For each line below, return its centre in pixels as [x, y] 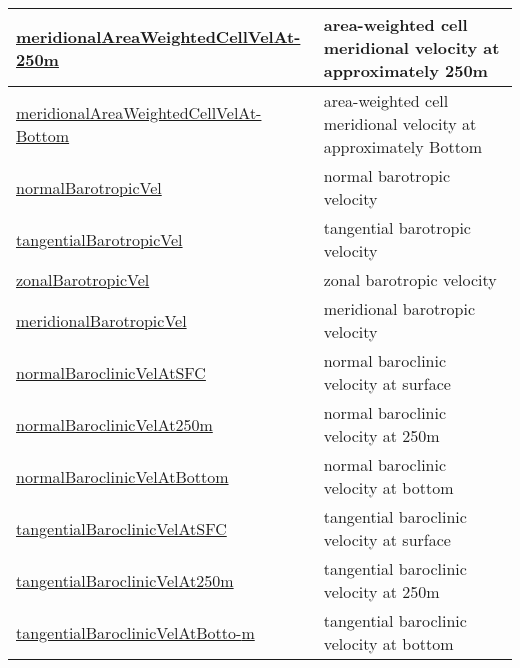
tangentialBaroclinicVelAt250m [125, 580]
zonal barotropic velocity [410, 279]
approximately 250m [405, 70]
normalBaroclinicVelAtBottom [122, 476]
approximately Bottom [403, 146]
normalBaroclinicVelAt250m [114, 424]
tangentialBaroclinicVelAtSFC [121, 528]
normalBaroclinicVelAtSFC [111, 372]
